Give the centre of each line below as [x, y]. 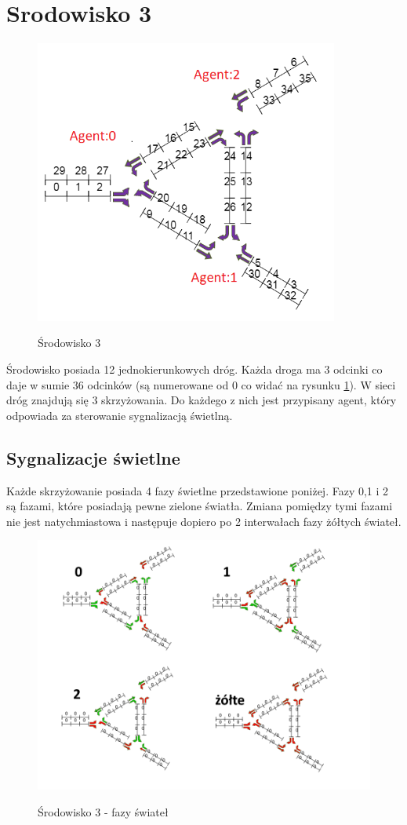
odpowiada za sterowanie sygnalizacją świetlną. [120, 415]
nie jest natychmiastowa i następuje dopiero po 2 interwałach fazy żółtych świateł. [204, 521]
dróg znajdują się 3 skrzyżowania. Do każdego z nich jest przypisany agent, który [202, 400]
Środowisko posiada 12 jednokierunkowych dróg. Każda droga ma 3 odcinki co [194, 369]
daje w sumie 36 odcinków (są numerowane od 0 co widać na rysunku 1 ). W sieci [201, 384]
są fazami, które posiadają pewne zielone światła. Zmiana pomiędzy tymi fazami [200, 506]
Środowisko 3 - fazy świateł [103, 812]
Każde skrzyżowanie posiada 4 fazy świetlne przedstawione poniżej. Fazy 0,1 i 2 [198, 490]
